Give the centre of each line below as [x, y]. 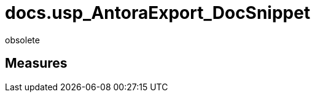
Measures [36, 63]
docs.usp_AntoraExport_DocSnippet [158, 13]
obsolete [22, 40]
